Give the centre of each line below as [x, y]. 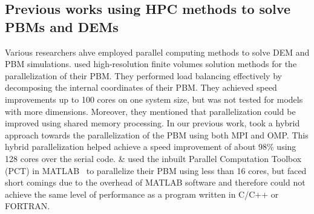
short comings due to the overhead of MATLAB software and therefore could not [155, 182]
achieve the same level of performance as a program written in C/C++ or [142, 194]
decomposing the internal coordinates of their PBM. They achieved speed [141, 87]
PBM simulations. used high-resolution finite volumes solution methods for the [151, 64]
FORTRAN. [28, 206]
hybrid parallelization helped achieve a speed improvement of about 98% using [151, 147]
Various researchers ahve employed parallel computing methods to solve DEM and [157, 52]
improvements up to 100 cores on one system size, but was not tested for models [154, 99]
